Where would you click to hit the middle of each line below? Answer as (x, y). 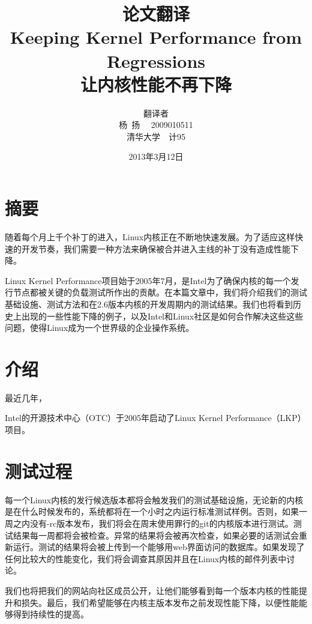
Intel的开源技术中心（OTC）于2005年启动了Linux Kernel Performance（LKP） (155, 418)
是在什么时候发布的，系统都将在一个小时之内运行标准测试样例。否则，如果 (152, 511)
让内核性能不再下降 (156, 84)
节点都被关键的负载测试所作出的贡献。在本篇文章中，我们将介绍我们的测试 (160, 292)
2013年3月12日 (156, 156)
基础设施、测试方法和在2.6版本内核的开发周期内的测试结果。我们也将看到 (149, 304)
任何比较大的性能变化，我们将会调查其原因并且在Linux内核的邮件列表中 (146, 558)
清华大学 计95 (156, 136)
